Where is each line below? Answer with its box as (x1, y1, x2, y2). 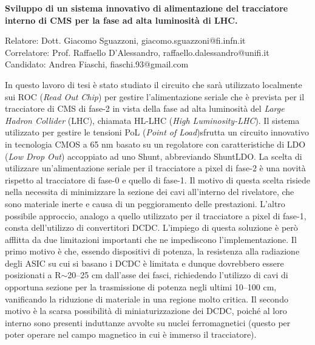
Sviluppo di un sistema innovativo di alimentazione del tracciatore (5, 2, 288, 14)
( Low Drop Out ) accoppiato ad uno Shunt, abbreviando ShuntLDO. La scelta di (5, 149, 302, 162)
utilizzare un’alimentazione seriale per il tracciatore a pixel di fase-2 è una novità (5, 162, 306, 174)
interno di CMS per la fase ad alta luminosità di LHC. (5, 13, 238, 26)
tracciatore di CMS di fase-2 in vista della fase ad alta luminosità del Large (5, 102, 285, 115)
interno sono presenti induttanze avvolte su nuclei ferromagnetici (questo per (5, 316, 291, 329)
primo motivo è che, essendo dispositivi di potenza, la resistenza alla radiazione (5, 245, 300, 258)
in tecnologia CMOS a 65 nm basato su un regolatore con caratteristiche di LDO (5, 137, 306, 150)
